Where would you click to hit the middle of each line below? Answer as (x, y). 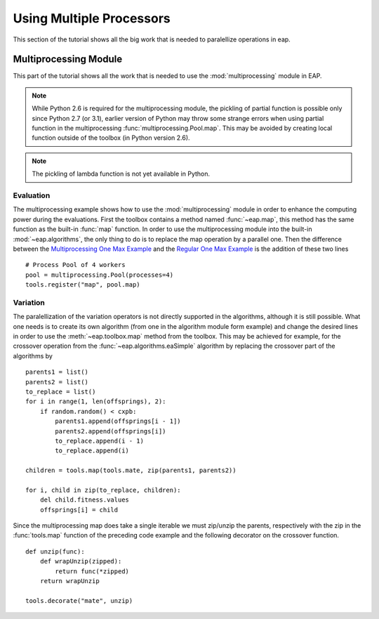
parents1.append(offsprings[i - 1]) (118, 421)
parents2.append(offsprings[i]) (111, 431)
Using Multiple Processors (92, 18)
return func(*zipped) (92, 571)
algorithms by (33, 356)
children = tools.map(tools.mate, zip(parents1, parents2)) (131, 470)
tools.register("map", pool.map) (83, 285)
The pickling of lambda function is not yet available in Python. (121, 174)
